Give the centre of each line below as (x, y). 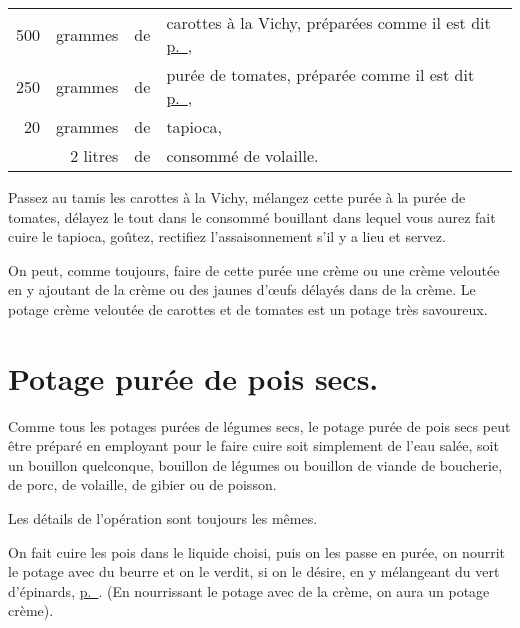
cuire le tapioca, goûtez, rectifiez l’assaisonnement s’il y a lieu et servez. (227, 236)
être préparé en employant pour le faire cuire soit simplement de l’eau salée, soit (253, 445)
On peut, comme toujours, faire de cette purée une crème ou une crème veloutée (254, 269)
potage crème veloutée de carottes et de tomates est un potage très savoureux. (248, 308)
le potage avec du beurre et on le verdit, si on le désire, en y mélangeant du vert (254, 571)
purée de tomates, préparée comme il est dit (320, 74)
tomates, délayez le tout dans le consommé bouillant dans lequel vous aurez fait (252, 216)
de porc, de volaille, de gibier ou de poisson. (142, 484)
